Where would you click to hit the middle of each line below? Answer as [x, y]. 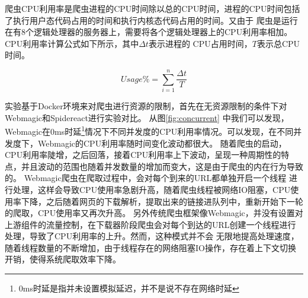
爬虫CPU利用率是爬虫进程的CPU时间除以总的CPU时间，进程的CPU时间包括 [153, 8]
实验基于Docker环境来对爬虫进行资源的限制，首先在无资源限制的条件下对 [146, 106]
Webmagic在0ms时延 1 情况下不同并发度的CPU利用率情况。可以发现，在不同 [149, 130]
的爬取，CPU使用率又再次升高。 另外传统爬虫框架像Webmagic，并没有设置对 [154, 213]
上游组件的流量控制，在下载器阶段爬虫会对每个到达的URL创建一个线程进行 [150, 224]
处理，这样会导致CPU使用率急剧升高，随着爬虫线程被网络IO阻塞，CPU [152, 189]
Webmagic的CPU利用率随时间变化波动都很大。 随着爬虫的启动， [162, 143]
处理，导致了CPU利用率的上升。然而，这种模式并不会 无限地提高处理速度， [152, 236]
